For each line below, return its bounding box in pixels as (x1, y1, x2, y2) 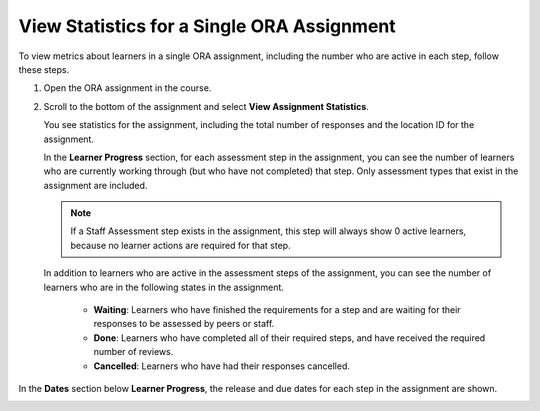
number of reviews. (93, 346, 174, 358)
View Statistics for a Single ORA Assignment (18, 15, 397, 37)
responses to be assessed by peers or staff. (93, 318, 275, 330)
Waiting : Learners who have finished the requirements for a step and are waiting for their (93, 304, 461, 316)
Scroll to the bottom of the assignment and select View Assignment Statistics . (43, 100, 369, 112)
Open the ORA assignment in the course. (43, 82, 212, 94)
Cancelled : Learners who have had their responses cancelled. (93, 360, 350, 372)
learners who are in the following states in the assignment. (43, 281, 285, 293)
